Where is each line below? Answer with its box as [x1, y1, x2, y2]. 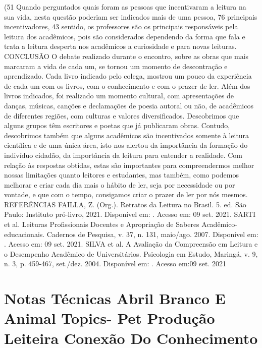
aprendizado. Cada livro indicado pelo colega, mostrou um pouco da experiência [4, 71, 252, 81]
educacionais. [4, 228, 45, 239]
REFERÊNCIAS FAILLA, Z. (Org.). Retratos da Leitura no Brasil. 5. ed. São [4, 199, 246, 209]
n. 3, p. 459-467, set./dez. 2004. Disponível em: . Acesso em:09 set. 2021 [4, 258, 226, 269]
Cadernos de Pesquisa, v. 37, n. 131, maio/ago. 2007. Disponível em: [46, 228, 258, 239]
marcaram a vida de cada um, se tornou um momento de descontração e [4, 61, 228, 71]
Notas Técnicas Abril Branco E [4, 288, 226, 309]
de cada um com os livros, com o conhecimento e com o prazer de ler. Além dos [4, 80, 250, 91]
